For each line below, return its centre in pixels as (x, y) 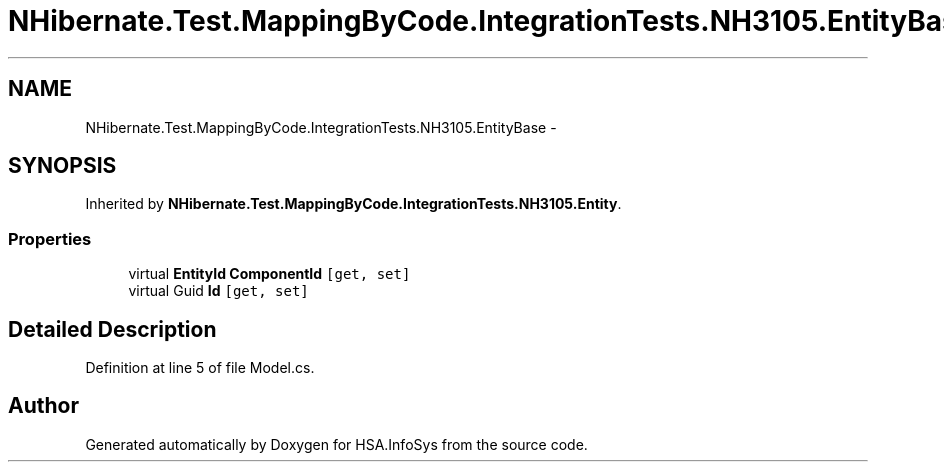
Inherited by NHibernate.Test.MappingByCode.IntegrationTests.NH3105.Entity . (353, 204)
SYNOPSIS (62, 166)
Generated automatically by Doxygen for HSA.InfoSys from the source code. (336, 444)
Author (43, 406)
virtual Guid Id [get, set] (218, 291)
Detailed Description (112, 329)
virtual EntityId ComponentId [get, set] (269, 274)
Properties (50, 238)
